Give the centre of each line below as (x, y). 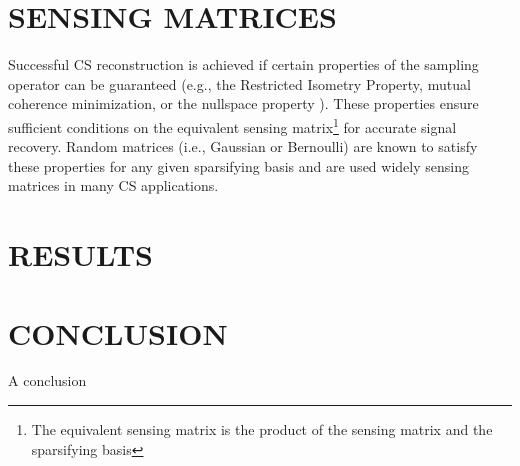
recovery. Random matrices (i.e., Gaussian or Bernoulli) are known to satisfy (243, 146)
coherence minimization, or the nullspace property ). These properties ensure (243, 103)
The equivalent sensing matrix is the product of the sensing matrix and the (262, 429)
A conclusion (47, 380)
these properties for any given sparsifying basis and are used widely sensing (238, 165)
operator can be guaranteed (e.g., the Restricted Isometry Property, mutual (239, 83)
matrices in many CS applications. (113, 185)
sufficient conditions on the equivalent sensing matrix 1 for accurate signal (232, 125)
